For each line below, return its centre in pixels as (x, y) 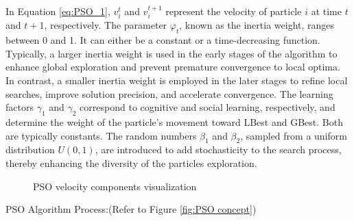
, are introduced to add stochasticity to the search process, (218, 149)
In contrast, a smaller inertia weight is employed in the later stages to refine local (177, 80)
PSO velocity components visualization (115, 186)
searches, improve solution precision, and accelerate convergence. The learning (169, 93)
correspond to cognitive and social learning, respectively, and (208, 107)
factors (20, 107)
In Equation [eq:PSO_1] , (58, 11)
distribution (30, 149)
